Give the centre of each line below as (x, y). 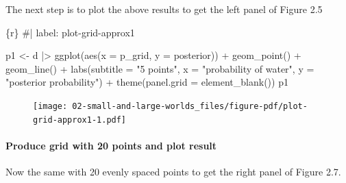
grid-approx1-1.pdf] (80, 120)
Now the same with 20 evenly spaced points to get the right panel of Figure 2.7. (173, 172)
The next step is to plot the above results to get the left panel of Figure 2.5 (164, 9)
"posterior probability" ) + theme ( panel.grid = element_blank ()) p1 (147, 82)
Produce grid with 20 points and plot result (111, 145)
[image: (50, 106)
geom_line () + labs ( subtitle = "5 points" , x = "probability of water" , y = (160, 68)
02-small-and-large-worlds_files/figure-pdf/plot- (190, 106)
